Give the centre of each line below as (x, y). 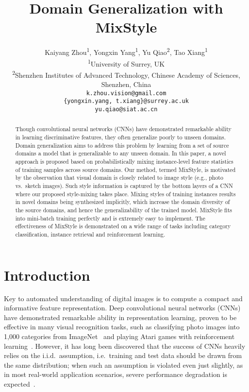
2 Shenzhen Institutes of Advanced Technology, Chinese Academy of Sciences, (126, 74)
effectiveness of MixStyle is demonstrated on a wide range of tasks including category (123, 226)
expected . (20, 383)
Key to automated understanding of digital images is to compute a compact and (123, 298)
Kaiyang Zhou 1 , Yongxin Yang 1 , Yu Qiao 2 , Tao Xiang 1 (126, 51)
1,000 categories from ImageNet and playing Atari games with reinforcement (119, 336)
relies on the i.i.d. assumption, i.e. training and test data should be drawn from (123, 355)
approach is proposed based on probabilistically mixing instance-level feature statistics (124, 162)
